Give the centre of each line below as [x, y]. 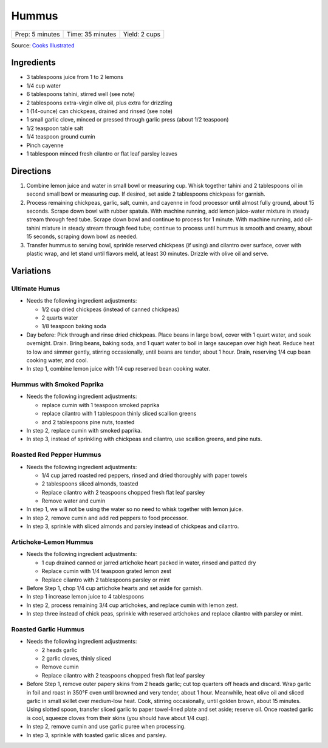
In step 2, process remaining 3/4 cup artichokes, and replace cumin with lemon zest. [132, 605]
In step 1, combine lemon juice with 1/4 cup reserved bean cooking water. [118, 369]
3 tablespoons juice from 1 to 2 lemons [75, 77]
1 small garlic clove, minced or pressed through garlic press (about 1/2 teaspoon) [128, 120]
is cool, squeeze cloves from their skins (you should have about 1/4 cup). [118, 718]
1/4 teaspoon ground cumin [61, 137]
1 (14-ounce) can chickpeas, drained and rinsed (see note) [100, 111]
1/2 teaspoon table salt [55, 128]
